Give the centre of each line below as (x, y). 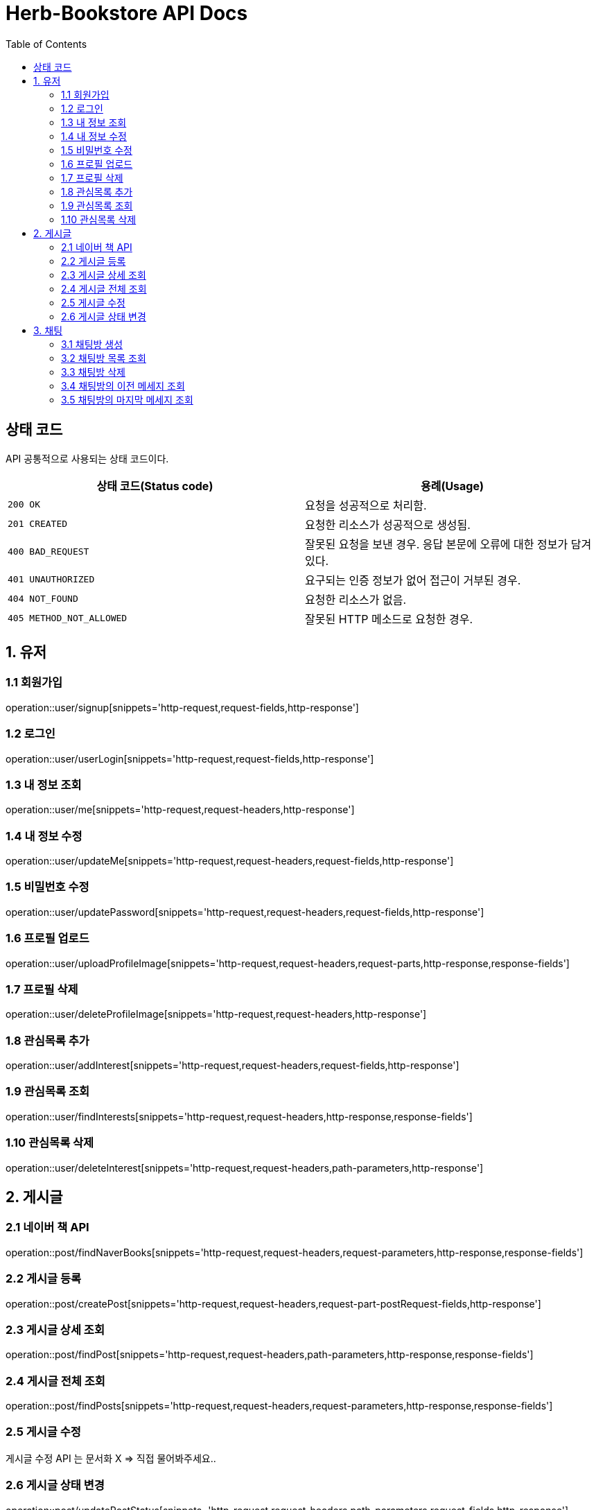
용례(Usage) (452, 486)
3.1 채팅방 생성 (92, 344)
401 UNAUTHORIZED (51, 580)
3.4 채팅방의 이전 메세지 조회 (123, 385)
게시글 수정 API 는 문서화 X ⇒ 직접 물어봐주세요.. (111, 1458)
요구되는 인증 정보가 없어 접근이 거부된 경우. (413, 580)
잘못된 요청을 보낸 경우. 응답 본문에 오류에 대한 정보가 (437, 544)
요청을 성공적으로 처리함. (366, 505)
